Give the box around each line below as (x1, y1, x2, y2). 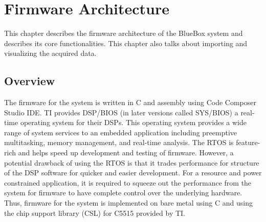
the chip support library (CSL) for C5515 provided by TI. (4, 207, 186, 218)
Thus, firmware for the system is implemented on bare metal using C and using (4, 197, 253, 208)
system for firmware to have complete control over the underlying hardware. (4, 187, 242, 198)
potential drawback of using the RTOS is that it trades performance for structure (4, 157, 259, 168)
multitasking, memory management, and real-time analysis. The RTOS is (4, 137, 234, 148)
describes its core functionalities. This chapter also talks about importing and (4, 37, 248, 48)
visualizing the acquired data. (4, 48, 97, 58)
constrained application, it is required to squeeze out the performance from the (4, 177, 252, 188)
